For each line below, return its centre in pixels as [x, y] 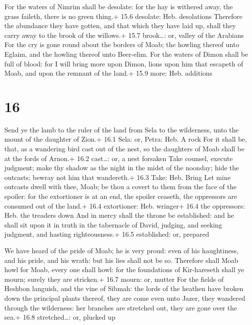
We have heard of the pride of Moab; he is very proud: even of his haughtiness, [122, 250]
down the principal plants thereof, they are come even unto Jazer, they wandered [125, 298]
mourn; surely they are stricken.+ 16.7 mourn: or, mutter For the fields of [114, 279]
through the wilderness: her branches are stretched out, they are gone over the [121, 307]
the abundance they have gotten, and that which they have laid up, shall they [120, 25]
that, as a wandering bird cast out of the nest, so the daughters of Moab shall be [125, 149]
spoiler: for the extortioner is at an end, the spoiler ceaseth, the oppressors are [121, 196]
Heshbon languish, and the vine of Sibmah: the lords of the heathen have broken [124, 288]
